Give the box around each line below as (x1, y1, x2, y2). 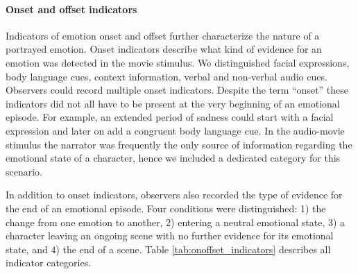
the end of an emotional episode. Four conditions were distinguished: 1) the (6, 200, 326, 215)
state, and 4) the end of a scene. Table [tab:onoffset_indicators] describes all (6, 241, 331, 256)
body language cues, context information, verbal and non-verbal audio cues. (6, 69, 327, 83)
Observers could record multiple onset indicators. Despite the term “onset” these (6, 83, 349, 97)
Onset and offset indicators (6, 1, 137, 16)
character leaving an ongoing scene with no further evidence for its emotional (6, 228, 334, 243)
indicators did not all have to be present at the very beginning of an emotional (6, 96, 340, 110)
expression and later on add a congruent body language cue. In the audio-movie (6, 123, 345, 137)
